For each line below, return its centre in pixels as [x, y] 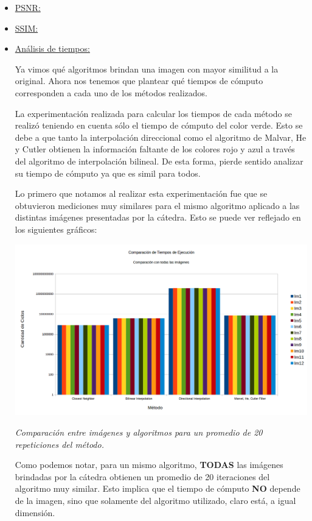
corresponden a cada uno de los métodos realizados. [111, 92]
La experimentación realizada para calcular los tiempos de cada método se [153, 113]
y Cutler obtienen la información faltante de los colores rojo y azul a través [155, 149]
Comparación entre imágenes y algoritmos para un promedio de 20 [139, 432]
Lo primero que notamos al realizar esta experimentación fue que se [141, 193]
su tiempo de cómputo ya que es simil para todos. [108, 173]
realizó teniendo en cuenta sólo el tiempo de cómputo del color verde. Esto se [159, 125]
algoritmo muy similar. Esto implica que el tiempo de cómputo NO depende [158, 488]
